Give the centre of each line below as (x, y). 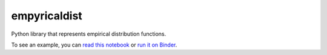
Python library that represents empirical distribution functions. (89, 34)
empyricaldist (47, 16)
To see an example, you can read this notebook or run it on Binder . (94, 45)
